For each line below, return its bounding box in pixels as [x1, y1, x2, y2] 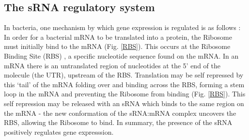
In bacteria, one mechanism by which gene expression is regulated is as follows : [4, 22, 241, 32]
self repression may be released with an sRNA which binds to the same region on [4, 98, 244, 108]
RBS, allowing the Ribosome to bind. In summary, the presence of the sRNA [4, 117, 233, 127]
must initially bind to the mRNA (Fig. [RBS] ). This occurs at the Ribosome [4, 41, 231, 51]
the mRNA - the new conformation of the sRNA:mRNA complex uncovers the [4, 108, 236, 118]
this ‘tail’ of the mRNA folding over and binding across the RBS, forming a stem [4, 79, 245, 89]
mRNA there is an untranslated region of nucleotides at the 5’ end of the [4, 60, 220, 70]
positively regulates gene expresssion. [4, 126, 114, 137]
